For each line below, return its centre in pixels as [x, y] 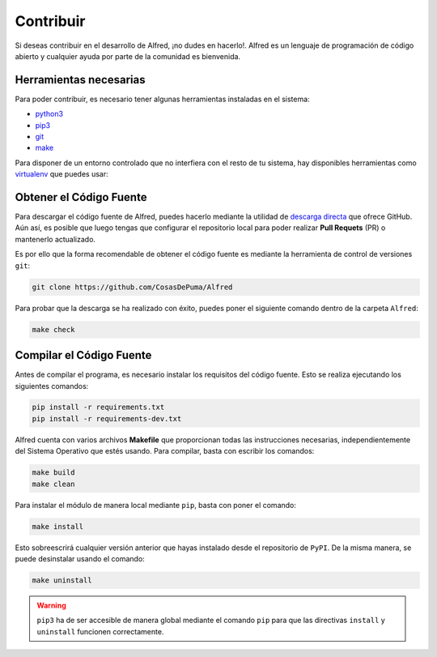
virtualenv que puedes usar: [62, 174]
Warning [51, 605]
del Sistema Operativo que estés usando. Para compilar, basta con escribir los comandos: [165, 451]
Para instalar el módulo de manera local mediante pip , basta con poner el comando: [156, 505]
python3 [49, 114]
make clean [53, 484]
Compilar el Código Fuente [83, 355]
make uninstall [62, 580]
